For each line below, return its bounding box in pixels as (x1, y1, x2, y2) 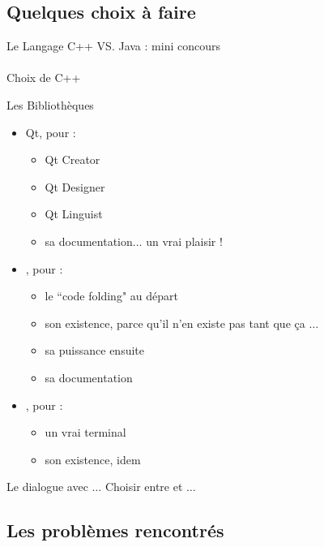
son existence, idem (45, 450, 141, 467)
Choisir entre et (104, 478, 183, 495)
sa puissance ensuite (45, 342, 144, 359)
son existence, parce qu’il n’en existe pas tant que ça (45, 314, 305, 331)
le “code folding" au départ (45, 287, 178, 304)
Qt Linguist (45, 205, 103, 222)
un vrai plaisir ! (146, 232, 223, 249)
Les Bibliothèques (6, 96, 94, 113)
